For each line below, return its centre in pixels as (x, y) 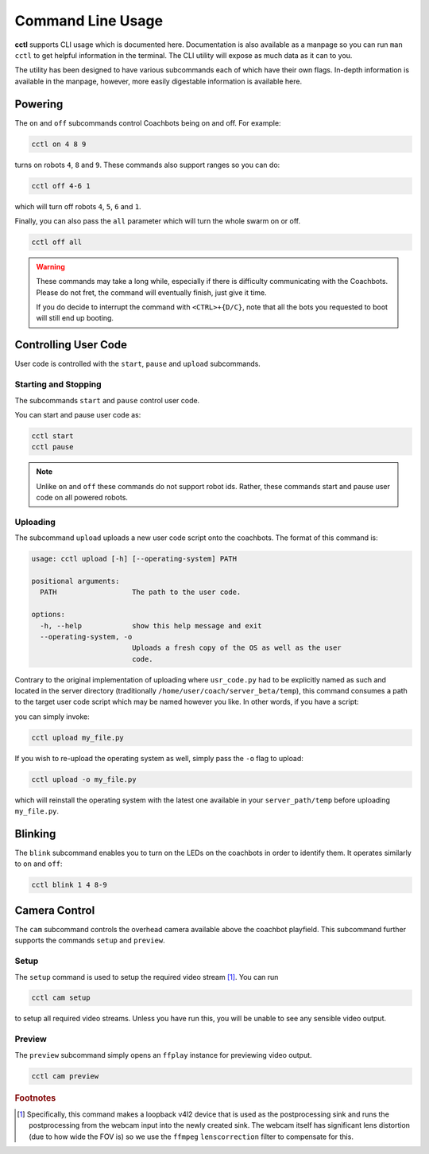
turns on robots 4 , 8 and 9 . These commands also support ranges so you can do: (147, 165)
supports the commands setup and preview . (90, 940)
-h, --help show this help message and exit (151, 626)
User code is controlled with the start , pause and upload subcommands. (138, 364)
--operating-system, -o (86, 637)
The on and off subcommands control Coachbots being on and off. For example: (148, 122)
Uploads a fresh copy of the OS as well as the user (236, 648)
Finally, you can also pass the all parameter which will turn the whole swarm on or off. (158, 221)
